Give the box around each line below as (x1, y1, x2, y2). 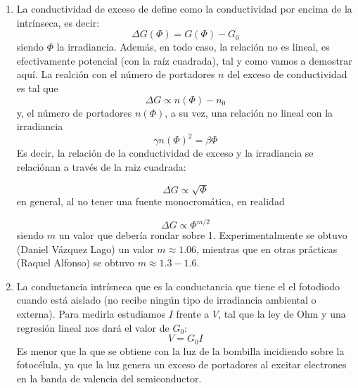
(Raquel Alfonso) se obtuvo (16, 255, 134, 270)
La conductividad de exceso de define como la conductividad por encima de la (16, 1, 352, 15)
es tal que (16, 80, 58, 95)
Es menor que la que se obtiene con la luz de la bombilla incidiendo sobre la (16, 343, 345, 358)
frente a (176, 306, 210, 321)
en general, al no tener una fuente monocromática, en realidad (16, 193, 285, 208)
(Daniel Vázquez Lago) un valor (16, 241, 154, 256)
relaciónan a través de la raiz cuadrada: (16, 159, 186, 174)
